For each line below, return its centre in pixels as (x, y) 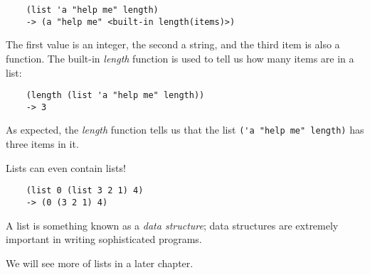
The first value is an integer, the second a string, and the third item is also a (173, 44)
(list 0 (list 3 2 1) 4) (85, 191)
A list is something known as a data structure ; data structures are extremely (172, 225)
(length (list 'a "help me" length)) (115, 96)
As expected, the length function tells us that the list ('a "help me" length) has (185, 130)
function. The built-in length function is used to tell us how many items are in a (180, 58)
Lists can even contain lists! (66, 167)
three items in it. (42, 144)
